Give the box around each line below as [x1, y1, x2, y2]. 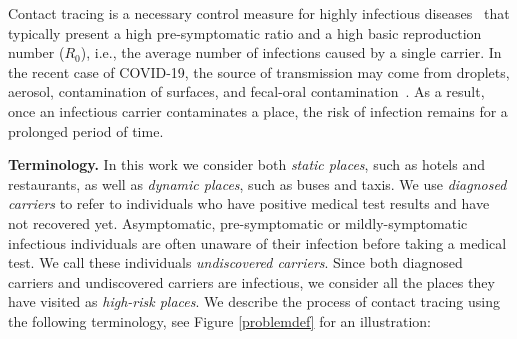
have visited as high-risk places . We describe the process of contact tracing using [8, 291, 500, 312]
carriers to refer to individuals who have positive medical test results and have [8, 193, 490, 214]
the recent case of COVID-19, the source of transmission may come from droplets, [8, 61, 510, 82]
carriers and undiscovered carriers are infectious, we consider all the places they [8, 271, 495, 292]
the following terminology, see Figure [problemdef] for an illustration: [8, 310, 431, 331]
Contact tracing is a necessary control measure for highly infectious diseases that [8, 3, 510, 23]
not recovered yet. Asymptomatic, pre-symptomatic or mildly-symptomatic [8, 212, 468, 233]
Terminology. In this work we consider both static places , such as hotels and [8, 154, 485, 175]
